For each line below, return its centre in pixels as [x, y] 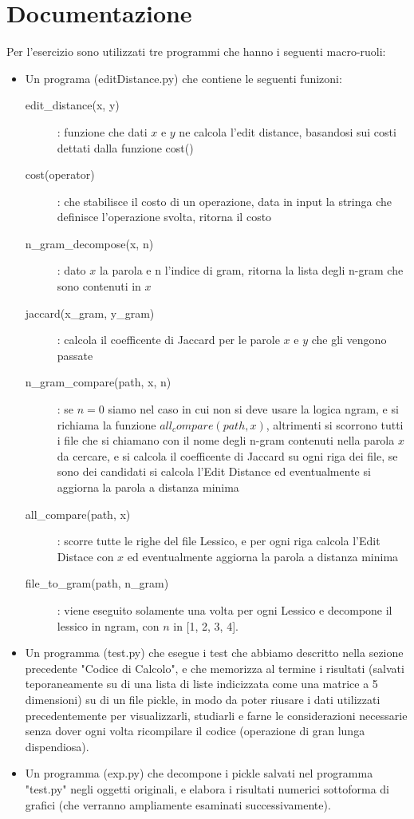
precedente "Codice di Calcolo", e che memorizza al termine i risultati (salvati [215, 668]
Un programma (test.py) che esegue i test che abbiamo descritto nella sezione [214, 653]
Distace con [85, 556]
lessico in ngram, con [108, 625]
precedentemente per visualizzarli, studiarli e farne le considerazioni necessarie [216, 715]
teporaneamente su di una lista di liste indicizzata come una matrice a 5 [201, 684]
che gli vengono [349, 340]
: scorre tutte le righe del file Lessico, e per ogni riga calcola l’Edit [219, 541]
